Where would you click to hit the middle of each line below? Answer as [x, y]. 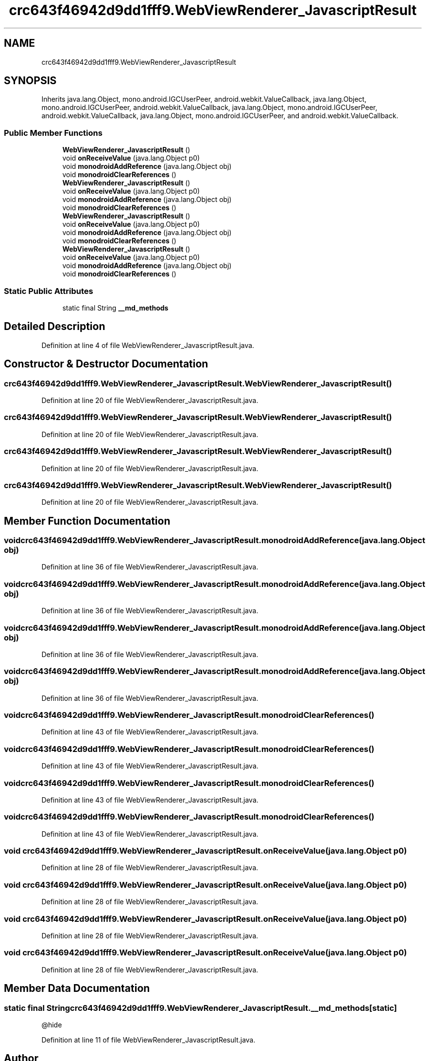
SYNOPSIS [30, 81]
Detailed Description [55, 327]
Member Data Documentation [77, 988]
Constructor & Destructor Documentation [106, 364]
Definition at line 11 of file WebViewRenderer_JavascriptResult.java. [148, 1040]
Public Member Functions [53, 133]
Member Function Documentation [87, 521]
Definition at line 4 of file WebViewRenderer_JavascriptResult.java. [148, 345]
